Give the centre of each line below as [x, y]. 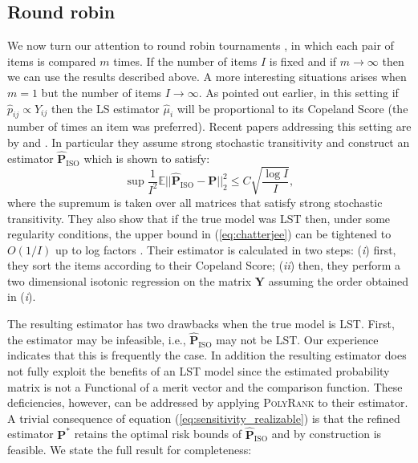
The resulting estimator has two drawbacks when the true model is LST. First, [201, 324]
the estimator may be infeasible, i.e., [97, 339]
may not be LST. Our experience [297, 339]
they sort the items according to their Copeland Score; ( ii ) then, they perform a [204, 265]
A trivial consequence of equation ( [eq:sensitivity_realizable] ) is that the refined [204, 418]
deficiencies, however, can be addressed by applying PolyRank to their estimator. [208, 402]
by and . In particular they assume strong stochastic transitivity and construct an [209, 142]
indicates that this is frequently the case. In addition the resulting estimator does [207, 355]
